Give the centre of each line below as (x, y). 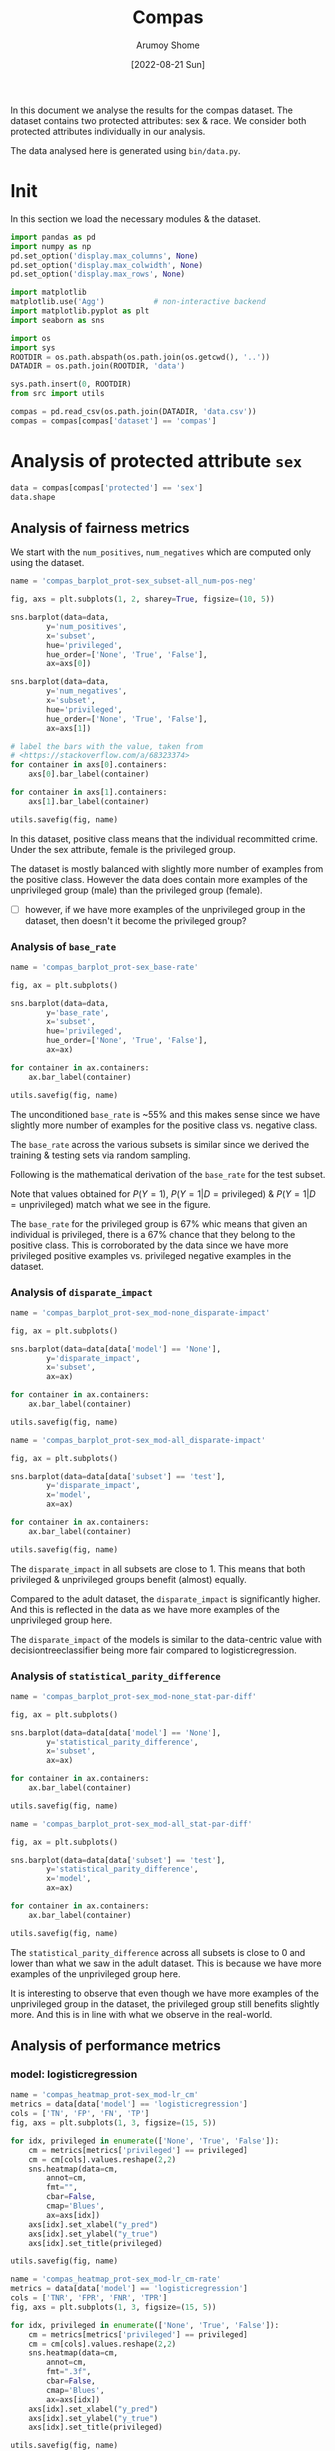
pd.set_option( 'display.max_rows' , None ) (98, 274)
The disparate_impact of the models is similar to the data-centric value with (166, 1639)
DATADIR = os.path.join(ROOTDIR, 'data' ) (98, 366)
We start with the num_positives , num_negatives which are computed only (161, 552)
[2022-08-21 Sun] (168, 64)
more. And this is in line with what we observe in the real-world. (141, 2014)
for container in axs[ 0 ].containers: (89, 765)
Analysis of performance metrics (116, 2046)
